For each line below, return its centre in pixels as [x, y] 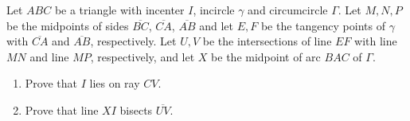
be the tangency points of [323, 25]
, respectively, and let [143, 56]
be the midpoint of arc [266, 56]
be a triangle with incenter [119, 10]
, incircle [214, 10]
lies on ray [115, 83]
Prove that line [62, 109]
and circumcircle [288, 10]
